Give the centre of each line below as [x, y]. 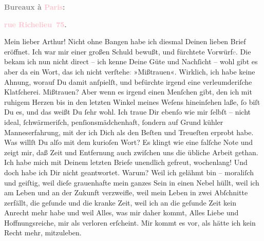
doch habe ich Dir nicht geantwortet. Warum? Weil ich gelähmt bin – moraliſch [129, 172]
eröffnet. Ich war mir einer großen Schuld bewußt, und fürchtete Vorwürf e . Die [128, 51]
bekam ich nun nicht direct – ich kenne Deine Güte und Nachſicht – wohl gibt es [131, 61]
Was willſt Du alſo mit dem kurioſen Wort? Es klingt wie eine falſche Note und [129, 142]
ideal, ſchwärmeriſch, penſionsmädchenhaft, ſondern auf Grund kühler [114, 122]
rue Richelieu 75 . [35, 24]
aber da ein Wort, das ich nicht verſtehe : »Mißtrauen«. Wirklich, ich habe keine [130, 71]
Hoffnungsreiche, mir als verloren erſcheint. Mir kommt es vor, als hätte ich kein [130, 222]
